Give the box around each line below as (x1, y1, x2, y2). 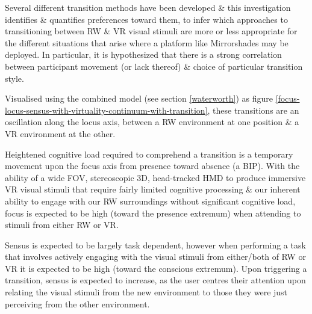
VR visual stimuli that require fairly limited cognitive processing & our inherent (5, 183, 301, 195)
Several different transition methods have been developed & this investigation (5, 1, 291, 13)
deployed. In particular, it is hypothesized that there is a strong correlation (5, 48, 282, 61)
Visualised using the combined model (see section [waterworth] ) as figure (5, 92, 273, 105)
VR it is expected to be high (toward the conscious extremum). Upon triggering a (5, 262, 307, 274)
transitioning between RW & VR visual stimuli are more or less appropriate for (5, 25, 298, 37)
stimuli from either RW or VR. (5, 218, 119, 231)
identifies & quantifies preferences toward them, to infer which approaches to (5, 13, 288, 25)
